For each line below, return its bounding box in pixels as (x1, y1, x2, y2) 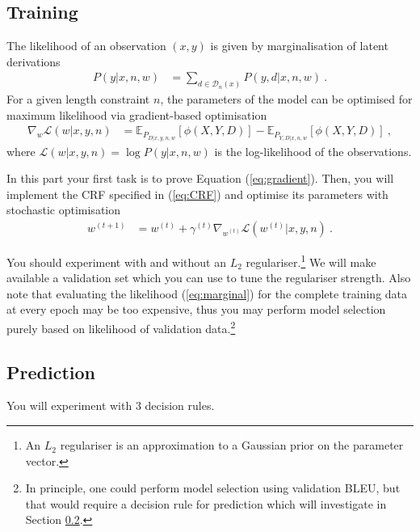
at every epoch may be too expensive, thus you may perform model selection (6, 301, 386, 318)
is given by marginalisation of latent (210, 37, 388, 54)
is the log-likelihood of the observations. (214, 142, 412, 159)
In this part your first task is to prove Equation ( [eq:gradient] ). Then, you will (6, 170, 394, 187)
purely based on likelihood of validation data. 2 (6, 318, 236, 336)
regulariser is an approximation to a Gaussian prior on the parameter (60, 437, 404, 454)
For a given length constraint (6, 91, 150, 108)
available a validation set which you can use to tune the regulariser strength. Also (6, 269, 411, 286)
